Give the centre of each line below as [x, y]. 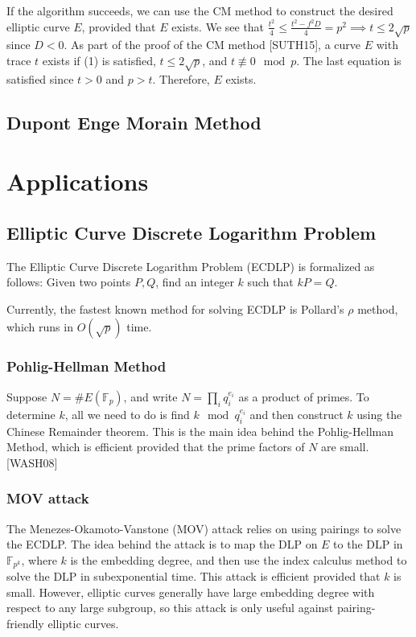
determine [31, 414]
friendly [25, 623]
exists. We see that [218, 26]
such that [270, 282]
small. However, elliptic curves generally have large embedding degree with [191, 592]
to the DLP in [368, 544]
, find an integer [195, 282]
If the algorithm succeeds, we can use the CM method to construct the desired [200, 10]
